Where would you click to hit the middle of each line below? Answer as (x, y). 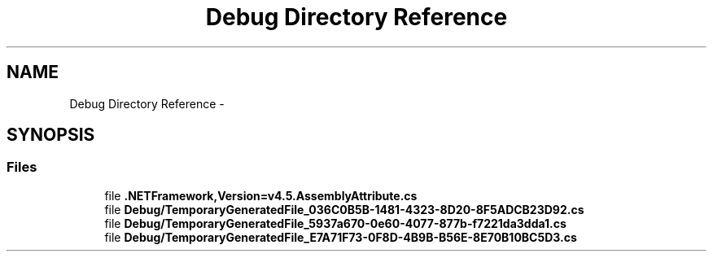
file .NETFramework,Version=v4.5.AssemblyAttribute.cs (261, 195)
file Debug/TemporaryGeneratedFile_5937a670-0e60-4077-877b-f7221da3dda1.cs (335, 223)
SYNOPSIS (51, 135)
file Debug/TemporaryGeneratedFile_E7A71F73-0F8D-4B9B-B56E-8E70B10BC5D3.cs (341, 237)
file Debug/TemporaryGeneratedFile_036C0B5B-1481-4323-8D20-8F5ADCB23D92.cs (344, 209)
